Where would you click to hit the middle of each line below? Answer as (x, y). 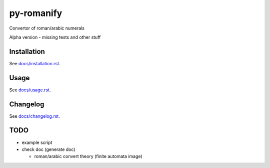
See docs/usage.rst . (30, 90)
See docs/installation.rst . (35, 63)
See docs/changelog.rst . (34, 116)
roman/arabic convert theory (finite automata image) (88, 156)
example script (37, 142)
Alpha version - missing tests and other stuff (55, 37)
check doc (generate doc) (48, 149)
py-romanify (36, 13)
